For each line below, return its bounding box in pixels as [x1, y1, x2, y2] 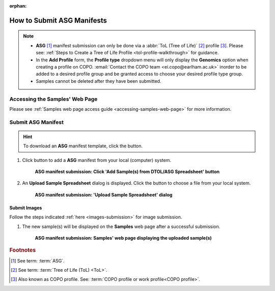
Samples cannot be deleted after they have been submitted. [36, 78, 161, 84]
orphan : [9, 3, 27, 9]
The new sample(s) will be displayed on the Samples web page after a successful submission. [22, 223, 221, 230]
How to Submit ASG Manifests [9, 16, 107, 25]
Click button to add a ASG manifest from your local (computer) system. [22, 157, 172, 163]
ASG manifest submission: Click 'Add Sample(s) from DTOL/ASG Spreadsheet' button [35, 169, 220, 175]
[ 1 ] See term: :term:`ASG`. [11, 257, 65, 264]
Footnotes [9, 247, 36, 254]
